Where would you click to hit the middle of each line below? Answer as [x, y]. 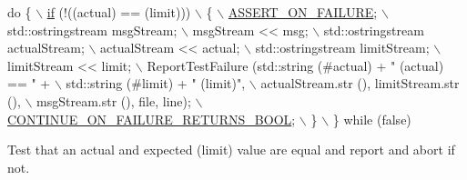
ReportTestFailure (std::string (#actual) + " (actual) [295, 65]
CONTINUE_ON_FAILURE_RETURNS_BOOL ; [152, 119]
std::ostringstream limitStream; [342, 48]
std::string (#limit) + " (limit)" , [156, 83]
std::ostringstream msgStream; [92, 30]
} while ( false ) [372, 119]
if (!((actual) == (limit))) [119, 12]
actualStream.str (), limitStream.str [360, 83]
